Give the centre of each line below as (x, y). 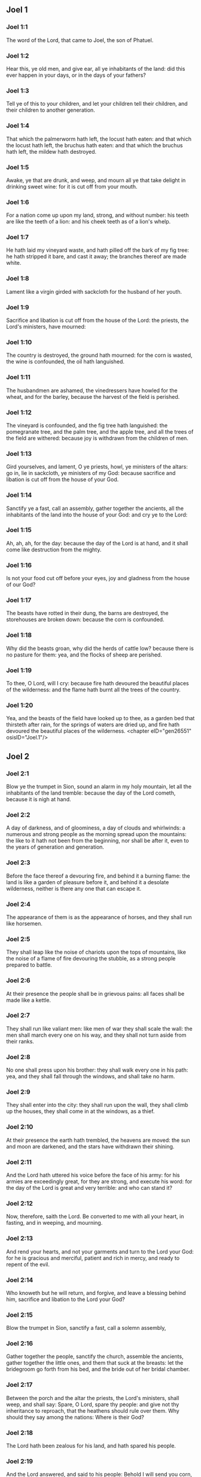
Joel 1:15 (19, 530)
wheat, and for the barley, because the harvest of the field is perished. (93, 396)
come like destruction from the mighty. (54, 550)
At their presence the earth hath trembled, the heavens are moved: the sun (98, 1140)
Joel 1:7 (17, 237)
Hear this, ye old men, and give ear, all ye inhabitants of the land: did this (96, 68)
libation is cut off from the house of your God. (63, 479)
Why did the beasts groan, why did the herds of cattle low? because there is (100, 648)
